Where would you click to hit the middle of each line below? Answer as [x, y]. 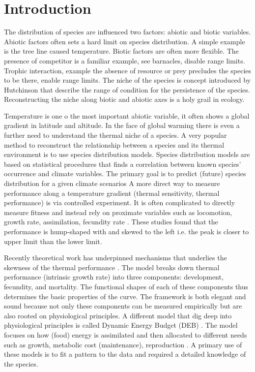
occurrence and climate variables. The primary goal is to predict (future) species [125, 173]
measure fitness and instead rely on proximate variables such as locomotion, [118, 212]
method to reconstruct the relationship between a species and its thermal [114, 144]
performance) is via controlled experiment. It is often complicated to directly [120, 202]
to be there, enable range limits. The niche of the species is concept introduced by [127, 80]
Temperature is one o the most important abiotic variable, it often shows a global [127, 115]
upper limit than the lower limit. [53, 241]
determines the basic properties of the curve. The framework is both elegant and [125, 296]
